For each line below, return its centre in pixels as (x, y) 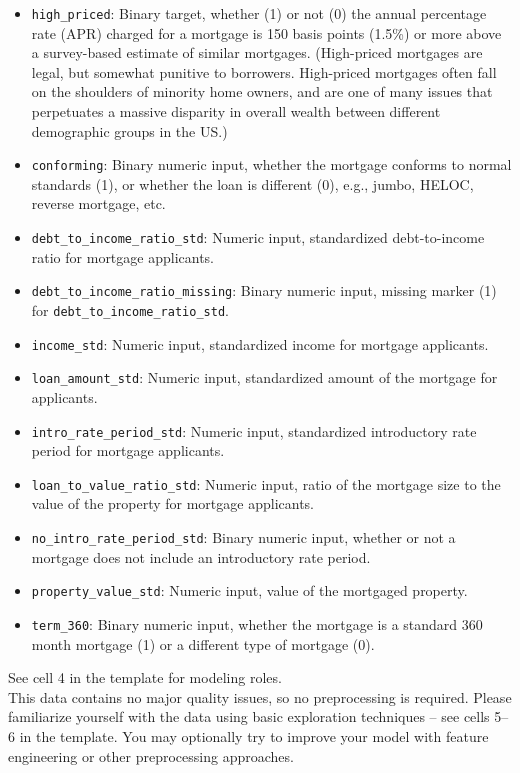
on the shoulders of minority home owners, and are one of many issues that (262, 91)
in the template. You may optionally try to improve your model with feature (254, 735)
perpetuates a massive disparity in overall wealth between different (236, 111)
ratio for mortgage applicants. (123, 256)
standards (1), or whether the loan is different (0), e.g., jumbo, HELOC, (252, 183)
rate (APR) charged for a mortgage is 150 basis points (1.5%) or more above (266, 32)
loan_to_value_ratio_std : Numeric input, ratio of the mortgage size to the (266, 483)
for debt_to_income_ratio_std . (130, 309)
